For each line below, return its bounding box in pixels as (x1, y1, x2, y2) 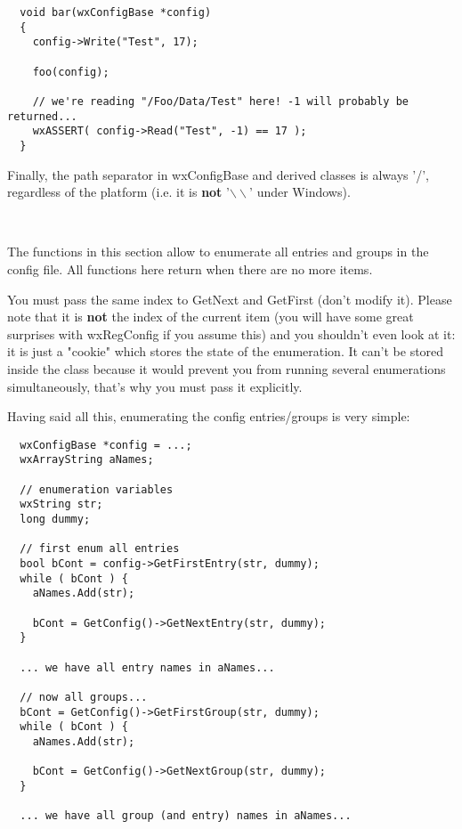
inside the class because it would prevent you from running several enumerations (7, 359, 446, 378)
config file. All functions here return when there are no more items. (7, 259, 373, 278)
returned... (7, 110, 77, 123)
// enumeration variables (20, 483, 174, 496)
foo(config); (32, 65, 109, 78)
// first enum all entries (20, 542, 180, 556)
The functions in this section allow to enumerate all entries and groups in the (7, 242, 429, 261)
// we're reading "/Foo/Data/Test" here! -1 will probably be (32, 94, 409, 108)
